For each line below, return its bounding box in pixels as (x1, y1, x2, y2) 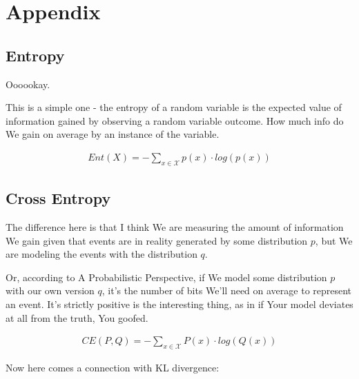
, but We (315, 233, 353, 247)
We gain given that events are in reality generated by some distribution (6, 233, 308, 247)
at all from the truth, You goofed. (6, 310, 148, 325)
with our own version (6, 283, 95, 298)
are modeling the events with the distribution (6, 247, 197, 261)
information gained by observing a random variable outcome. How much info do (6, 113, 344, 127)
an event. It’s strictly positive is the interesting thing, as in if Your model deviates (6, 296, 353, 311)
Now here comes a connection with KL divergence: (6, 360, 220, 374)
